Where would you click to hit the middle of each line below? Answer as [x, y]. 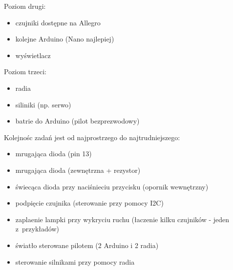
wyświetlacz [33, 55]
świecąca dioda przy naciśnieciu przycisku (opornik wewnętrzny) [112, 186]
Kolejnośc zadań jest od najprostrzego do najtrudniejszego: [92, 137]
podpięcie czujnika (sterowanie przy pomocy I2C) [89, 203]
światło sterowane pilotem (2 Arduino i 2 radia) [87, 245]
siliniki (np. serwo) [43, 104]
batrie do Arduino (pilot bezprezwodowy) [77, 121]
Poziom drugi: [25, 6]
